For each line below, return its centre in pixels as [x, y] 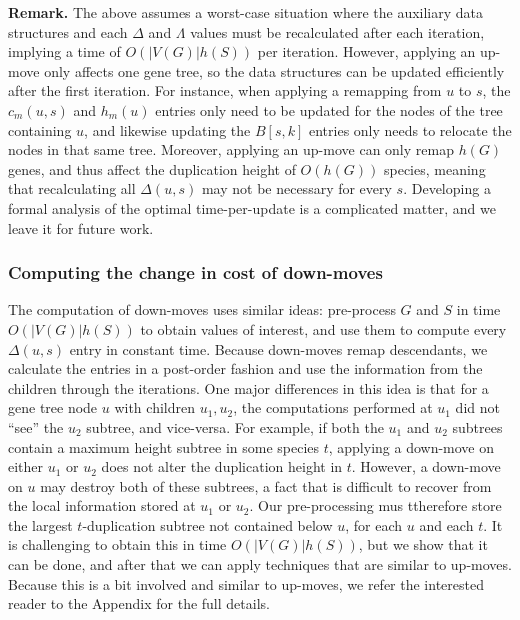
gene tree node [53, 407]
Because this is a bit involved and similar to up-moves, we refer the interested [246, 583]
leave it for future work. [81, 227]
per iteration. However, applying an [366, 51]
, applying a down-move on [411, 446]
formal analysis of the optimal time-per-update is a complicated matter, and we [252, 207]
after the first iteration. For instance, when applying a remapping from [225, 90]
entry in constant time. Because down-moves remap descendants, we [278, 348]
